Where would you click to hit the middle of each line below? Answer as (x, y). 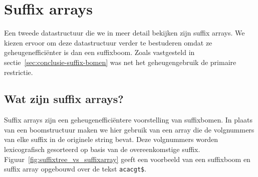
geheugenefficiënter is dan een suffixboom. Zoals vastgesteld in (99, 52)
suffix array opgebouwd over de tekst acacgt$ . (75, 169)
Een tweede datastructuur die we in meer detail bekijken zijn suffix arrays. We (124, 33)
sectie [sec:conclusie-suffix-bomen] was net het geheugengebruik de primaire (120, 62)
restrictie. (19, 72)
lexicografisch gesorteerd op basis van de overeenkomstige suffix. (102, 149)
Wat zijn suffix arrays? (64, 99)
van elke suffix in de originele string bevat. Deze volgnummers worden (111, 139)
